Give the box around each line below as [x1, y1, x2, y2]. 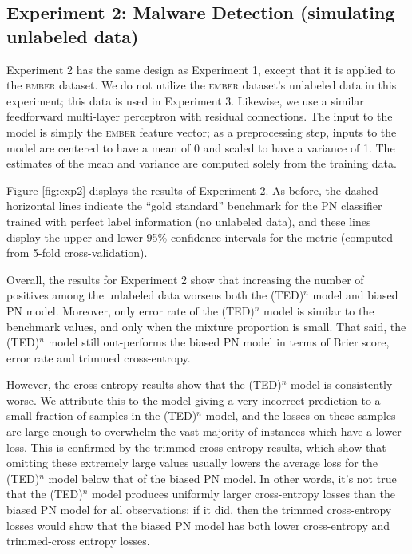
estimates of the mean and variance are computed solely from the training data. [6, 155, 397, 172]
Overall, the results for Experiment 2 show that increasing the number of [6, 271, 364, 287]
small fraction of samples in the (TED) [6, 407, 197, 424]
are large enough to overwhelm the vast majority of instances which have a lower [6, 423, 402, 440]
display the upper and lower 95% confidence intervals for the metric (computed [6, 228, 394, 245]
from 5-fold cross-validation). [6, 244, 148, 261]
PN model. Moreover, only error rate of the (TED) [6, 302, 255, 319]
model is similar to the [263, 302, 374, 319]
